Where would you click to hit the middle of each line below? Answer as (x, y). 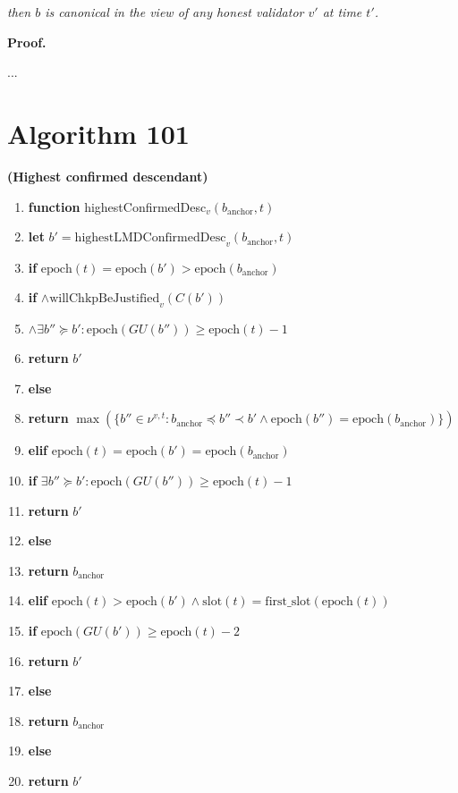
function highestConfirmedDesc (117, 206)
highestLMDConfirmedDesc (150, 238)
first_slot (288, 602)
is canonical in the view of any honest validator (174, 12)
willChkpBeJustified (105, 299)
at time (342, 12)
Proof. (27, 42)
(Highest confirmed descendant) (108, 176)
